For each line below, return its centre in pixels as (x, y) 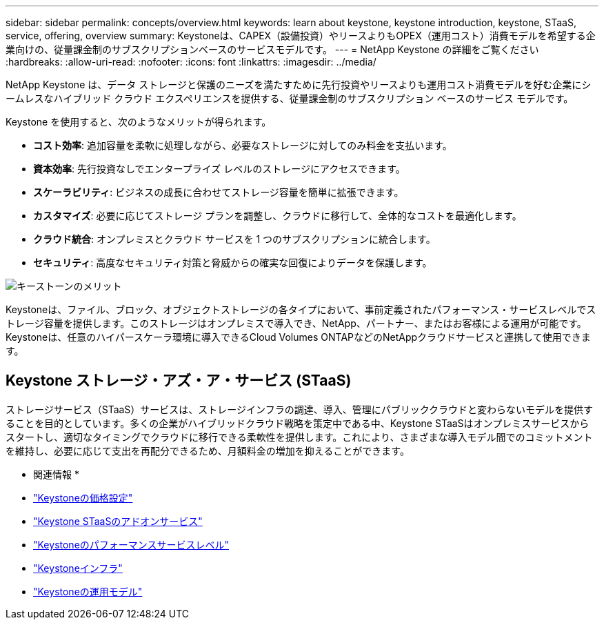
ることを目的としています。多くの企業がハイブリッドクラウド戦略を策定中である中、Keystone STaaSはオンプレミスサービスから (298, 423)
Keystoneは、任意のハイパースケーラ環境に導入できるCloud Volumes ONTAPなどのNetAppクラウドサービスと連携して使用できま (298, 337)
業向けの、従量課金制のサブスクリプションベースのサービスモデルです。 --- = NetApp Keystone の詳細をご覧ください (272, 49)
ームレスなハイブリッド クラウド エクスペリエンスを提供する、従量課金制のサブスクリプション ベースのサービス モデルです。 (290, 98)
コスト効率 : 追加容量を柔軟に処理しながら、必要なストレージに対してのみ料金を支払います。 (243, 145)
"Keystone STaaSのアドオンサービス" (118, 521)
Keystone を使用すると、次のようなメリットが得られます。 (139, 122)
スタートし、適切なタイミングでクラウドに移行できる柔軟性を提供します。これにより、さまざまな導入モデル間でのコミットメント (299, 437)
